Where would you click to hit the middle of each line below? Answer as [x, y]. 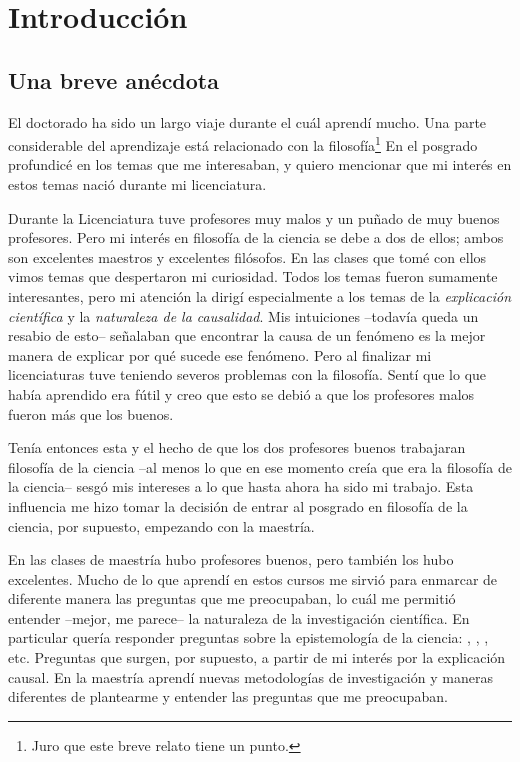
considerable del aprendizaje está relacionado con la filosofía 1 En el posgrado [243, 143]
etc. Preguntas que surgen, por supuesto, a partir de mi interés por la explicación [257, 657]
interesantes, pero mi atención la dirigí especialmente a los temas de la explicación [260, 295]
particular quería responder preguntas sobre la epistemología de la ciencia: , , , [248, 637]
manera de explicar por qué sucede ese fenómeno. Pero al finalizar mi [220, 354]
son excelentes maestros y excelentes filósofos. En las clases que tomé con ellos [247, 256]
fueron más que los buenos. [91, 413]
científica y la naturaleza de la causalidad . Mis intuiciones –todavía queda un [243, 315]
